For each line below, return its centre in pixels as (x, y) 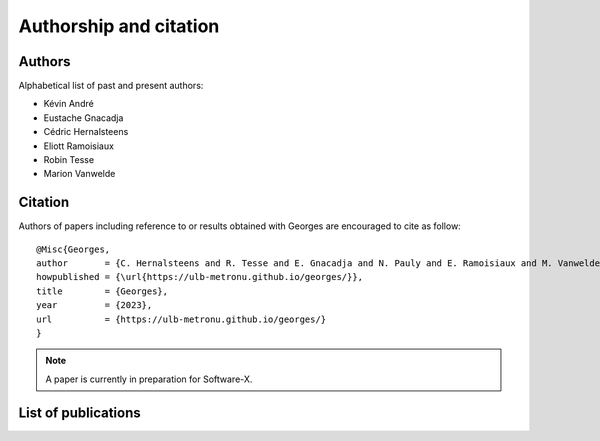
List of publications (79, 412)
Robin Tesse (69, 160)
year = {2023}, (94, 305)
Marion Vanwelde (79, 174)
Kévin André (68, 104)
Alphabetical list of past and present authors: (111, 86)
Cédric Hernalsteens (86, 132)
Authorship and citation (119, 26)
